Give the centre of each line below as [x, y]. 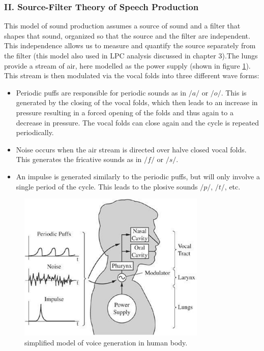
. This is [234, 92]
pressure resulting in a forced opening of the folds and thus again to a [125, 112]
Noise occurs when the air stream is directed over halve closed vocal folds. [131, 149]
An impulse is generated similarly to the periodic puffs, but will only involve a [138, 176]
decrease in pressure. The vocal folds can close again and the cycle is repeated [138, 122]
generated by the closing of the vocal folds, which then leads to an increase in [137, 102]
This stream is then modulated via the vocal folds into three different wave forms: [132, 75]
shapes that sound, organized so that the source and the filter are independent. [127, 35]
